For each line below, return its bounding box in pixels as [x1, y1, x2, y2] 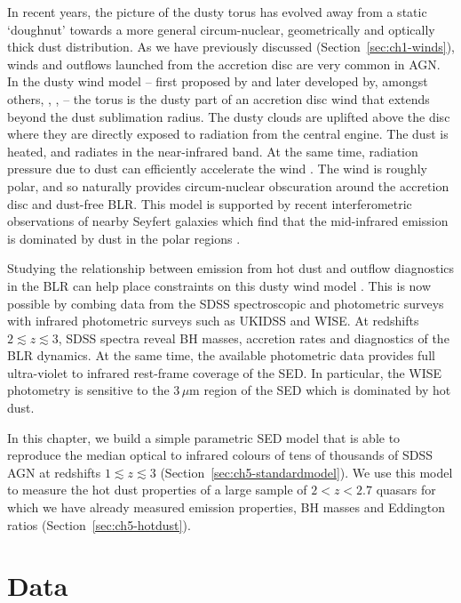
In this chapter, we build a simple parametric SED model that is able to [7, 428, 401, 446]
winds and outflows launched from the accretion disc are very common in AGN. [7, 54, 441, 73]
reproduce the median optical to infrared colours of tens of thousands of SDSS [7, 446, 433, 464]
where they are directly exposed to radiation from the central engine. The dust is [7, 125, 449, 143]
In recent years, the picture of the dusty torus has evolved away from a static [7, 3, 427, 20]
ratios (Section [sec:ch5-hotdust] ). [7, 515, 191, 534]
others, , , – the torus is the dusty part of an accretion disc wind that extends [7, 89, 430, 108]
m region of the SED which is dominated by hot [189, 381, 451, 399]
